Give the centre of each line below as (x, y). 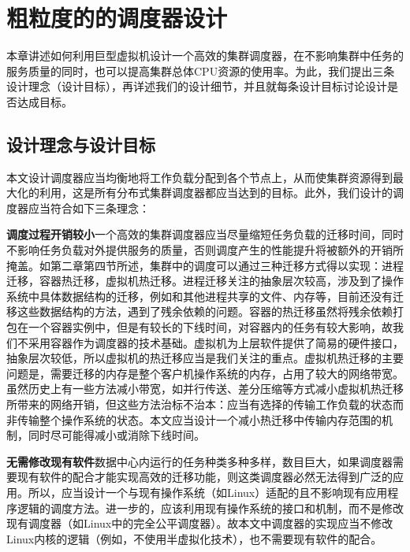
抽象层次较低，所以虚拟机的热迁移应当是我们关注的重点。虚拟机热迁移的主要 (205, 358)
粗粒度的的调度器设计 (117, 18)
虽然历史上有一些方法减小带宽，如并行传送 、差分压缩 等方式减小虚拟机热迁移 (205, 389)
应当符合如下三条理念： (89, 207)
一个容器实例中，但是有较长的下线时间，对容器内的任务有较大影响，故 (210, 327)
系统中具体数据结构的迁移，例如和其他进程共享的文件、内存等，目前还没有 (199, 296)
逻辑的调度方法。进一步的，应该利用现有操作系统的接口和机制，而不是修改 (210, 508)
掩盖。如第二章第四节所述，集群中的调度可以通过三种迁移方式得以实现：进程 (205, 265)
